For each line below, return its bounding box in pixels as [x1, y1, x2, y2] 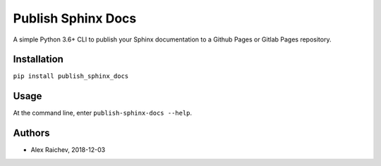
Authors [13, 127, 50, 139]
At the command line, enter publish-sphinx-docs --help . [13, 109, 193, 117]
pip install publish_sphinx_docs [13, 72, 129, 80]
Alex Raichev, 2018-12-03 [30, 146, 106, 154]
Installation [13, 53, 64, 65]
